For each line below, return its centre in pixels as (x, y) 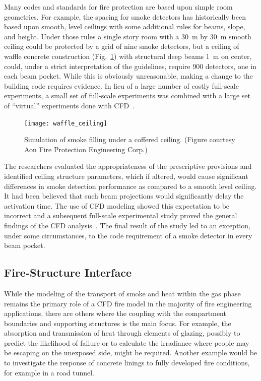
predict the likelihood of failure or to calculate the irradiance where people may (127, 342)
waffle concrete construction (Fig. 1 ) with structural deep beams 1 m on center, (128, 56)
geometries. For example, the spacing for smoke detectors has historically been (125, 16)
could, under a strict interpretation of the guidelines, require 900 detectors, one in (130, 66)
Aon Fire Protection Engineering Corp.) (86, 149)
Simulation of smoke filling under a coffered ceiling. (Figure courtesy (130, 139)
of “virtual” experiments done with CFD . (70, 105)
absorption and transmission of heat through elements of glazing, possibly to (122, 333)
